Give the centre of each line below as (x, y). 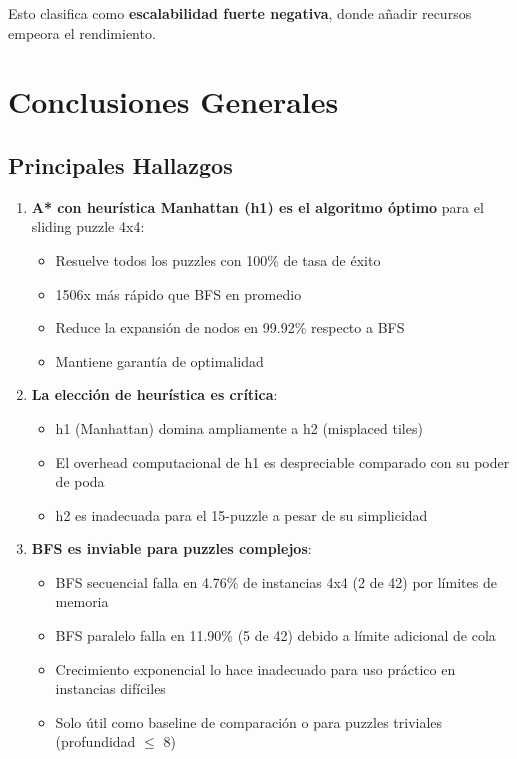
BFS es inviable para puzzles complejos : (171, 548)
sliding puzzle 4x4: (88, 226)
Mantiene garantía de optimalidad (159, 360)
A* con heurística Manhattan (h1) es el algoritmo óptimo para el (257, 206)
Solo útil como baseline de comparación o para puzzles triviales (249, 721)
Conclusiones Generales (173, 101)
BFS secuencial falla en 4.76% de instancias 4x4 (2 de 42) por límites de (276, 581)
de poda (80, 481)
